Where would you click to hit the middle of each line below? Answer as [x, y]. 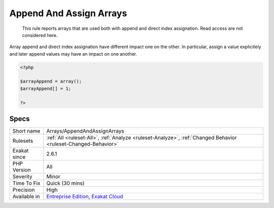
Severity [22, 177]
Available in [26, 196]
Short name [26, 131]
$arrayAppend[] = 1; [45, 88]
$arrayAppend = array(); [51, 81]
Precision [24, 190]
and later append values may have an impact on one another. [73, 54]
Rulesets [23, 141]
